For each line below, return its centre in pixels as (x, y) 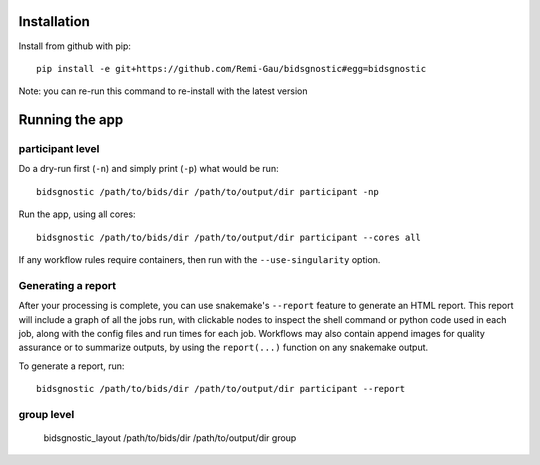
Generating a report (67, 285)
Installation (54, 21)
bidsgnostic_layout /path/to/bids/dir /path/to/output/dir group (170, 438)
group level (46, 414)
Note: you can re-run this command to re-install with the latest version (163, 91)
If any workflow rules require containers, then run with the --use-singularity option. (199, 260)
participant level (59, 149)
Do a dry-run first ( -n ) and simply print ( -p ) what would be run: (148, 169)
